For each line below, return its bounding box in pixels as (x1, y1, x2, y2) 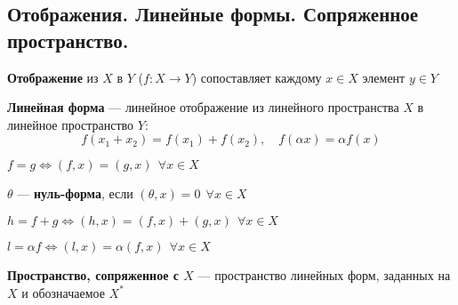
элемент (362, 68, 406, 86)
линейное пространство (7, 115, 134, 133)
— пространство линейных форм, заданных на (197, 265, 451, 284)
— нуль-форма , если (17, 184, 133, 203)
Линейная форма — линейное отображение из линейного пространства (7, 98, 399, 116)
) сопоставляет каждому (191, 68, 322, 86)
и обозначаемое (21, 283, 105, 301)
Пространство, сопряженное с (7, 265, 179, 284)
